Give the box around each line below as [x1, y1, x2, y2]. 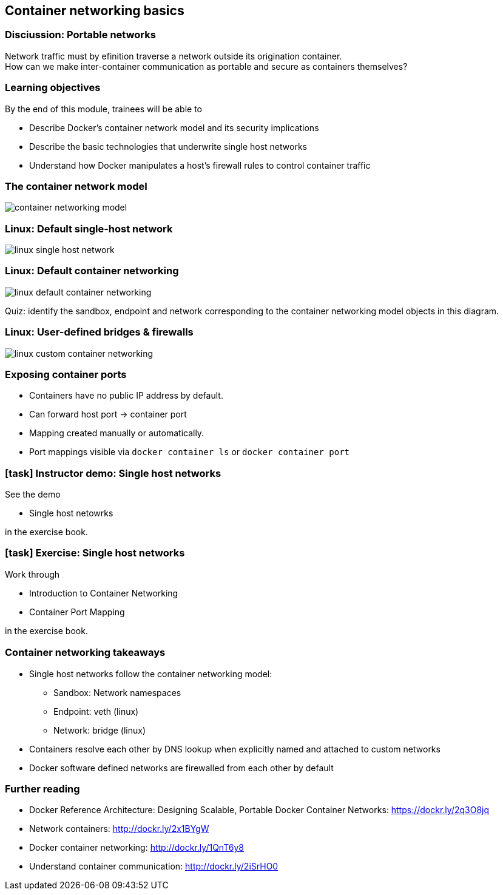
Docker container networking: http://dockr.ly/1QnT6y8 [29, 842, 244, 853]
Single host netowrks [29, 508, 113, 519]
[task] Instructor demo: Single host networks [5, 467, 221, 479]
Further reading [5, 782, 80, 795]
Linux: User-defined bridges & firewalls [5, 326, 194, 339]
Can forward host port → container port [29, 409, 187, 420]
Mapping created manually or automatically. [29, 428, 204, 439]
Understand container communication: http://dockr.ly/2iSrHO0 [29, 861, 279, 872]
